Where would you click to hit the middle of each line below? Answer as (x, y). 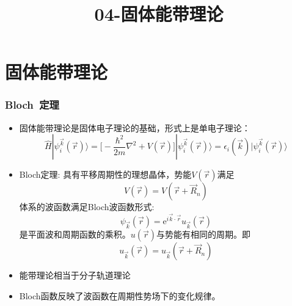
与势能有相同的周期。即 (204, 234)
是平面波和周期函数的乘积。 (75, 234)
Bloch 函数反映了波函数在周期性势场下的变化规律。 (120, 295)
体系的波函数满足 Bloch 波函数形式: (87, 207)
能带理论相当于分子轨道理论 (75, 275)
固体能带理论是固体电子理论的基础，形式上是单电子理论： (135, 127)
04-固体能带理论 (159, 14)
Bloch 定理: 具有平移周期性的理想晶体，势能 (105, 174)
